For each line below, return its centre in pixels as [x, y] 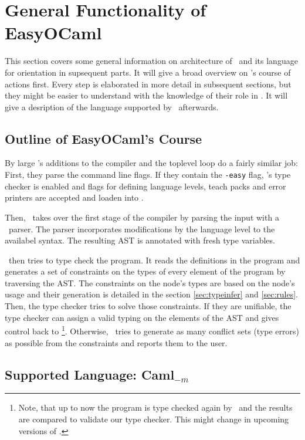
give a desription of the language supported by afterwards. [112, 106]
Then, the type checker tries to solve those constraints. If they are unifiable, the [148, 306]
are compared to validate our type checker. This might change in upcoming [154, 419]
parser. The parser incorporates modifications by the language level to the [142, 229]
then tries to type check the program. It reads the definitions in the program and [154, 260]
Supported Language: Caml [90, 374]
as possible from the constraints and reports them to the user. [116, 342]
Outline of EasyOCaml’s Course [104, 138]
